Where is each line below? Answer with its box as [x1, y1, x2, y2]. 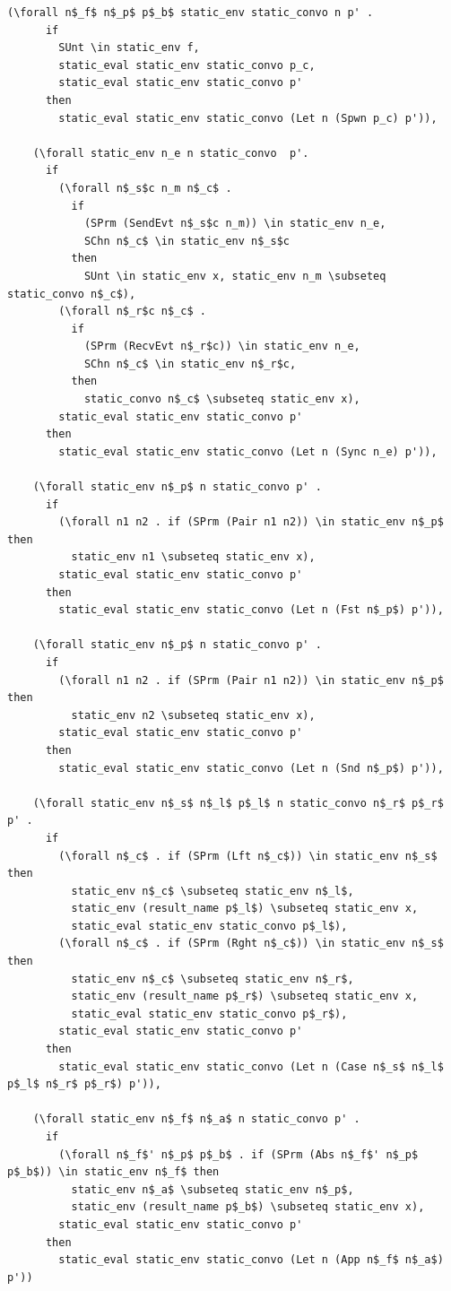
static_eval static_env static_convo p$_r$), [71, 1007, 348, 1020]
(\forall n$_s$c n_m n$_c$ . [58, 181, 232, 195]
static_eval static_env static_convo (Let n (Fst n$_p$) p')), [58, 603, 444, 617]
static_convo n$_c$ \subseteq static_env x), [83, 393, 360, 406]
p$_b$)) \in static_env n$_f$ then [7, 1165, 220, 1179]
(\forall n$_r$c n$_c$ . [58, 305, 206, 318]
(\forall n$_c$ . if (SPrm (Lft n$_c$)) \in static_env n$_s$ [58, 849, 438, 862]
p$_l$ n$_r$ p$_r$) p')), [7, 1078, 161, 1091]
